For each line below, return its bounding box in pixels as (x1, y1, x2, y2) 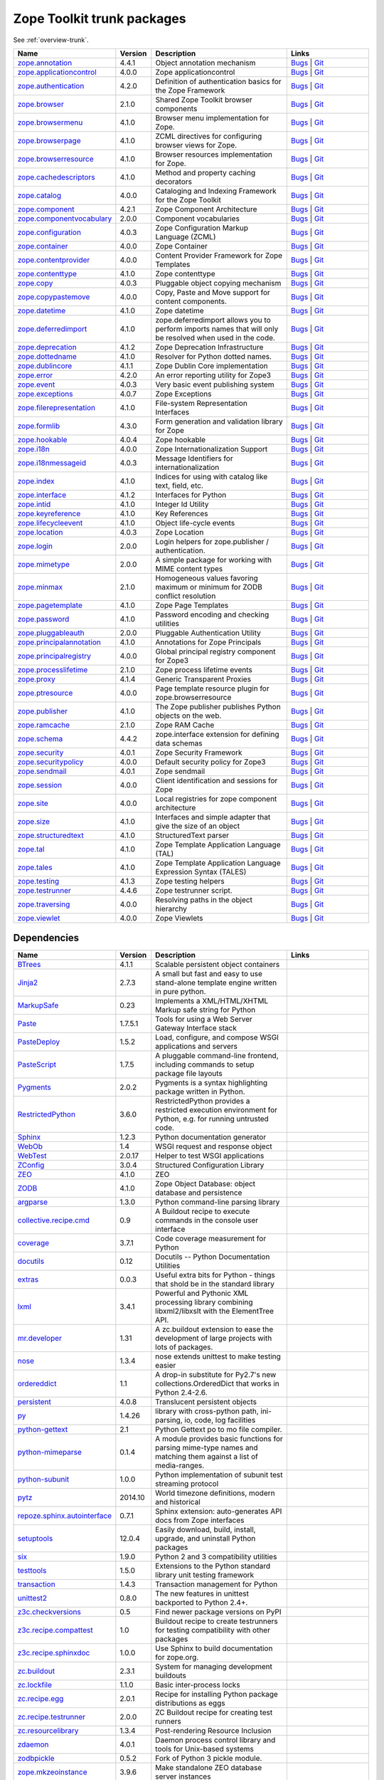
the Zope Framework (155, 85, 225, 95)
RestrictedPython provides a (155, 1096, 250, 1106)
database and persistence (155, 1188, 242, 1198)
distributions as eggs (155, 1698, 225, 1708)
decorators (155, 177, 192, 187)
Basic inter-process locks (155, 1680, 241, 1690)
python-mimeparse (17, 1447, 82, 1457)
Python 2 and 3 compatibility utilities (155, 1552, 277, 1562)
